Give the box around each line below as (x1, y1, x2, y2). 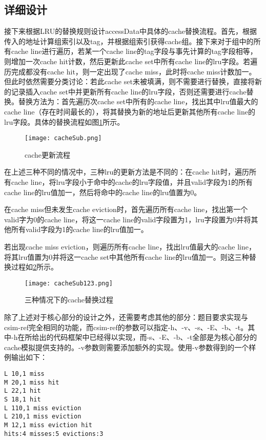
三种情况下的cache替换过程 (25, 294, 114, 305)
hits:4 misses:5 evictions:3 (4, 430, 104, 437)
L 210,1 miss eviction (4, 413, 81, 420)
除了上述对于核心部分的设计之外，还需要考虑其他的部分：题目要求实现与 (4, 311, 248, 322)
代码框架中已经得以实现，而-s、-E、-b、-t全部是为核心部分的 (53, 332, 257, 342)
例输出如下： (4, 352, 47, 362)
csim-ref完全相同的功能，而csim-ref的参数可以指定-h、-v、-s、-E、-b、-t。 (4, 321, 248, 332)
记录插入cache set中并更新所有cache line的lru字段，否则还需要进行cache (11, 86, 247, 97)
